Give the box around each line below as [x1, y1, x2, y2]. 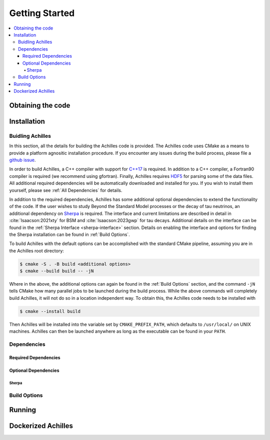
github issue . [9, 157, 36, 163]
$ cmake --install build [19, 308, 81, 314]
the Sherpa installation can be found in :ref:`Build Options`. [9, 231, 130, 238]
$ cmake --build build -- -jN [19, 268, 94, 274]
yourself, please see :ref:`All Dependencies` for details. [9, 187, 122, 193]
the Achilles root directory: [9, 248, 64, 254]
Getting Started [9, 8, 75, 19]
